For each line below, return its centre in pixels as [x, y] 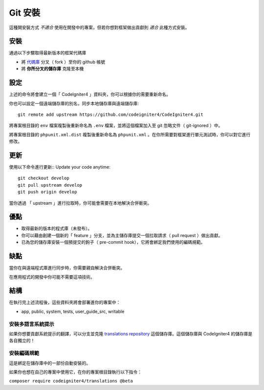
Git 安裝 [25, 13]
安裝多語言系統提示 [32, 324]
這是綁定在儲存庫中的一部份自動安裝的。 [50, 363]
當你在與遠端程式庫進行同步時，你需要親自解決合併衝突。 [67, 268]
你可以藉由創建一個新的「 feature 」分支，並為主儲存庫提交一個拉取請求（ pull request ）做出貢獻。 [122, 235]
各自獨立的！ [22, 341]
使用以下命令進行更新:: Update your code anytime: [60, 167]
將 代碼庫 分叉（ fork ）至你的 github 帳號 [63, 62]
